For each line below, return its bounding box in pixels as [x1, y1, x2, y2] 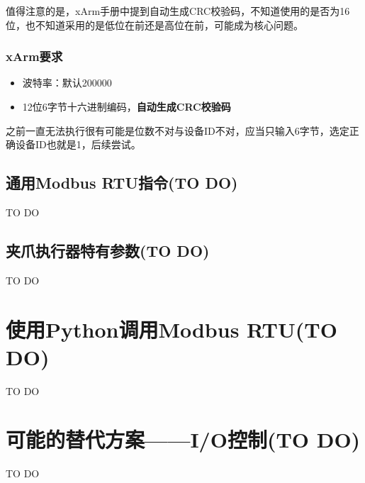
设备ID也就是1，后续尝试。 [15, 137, 141, 152]
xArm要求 [6, 48, 63, 65]
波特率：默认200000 [22, 75, 112, 90]
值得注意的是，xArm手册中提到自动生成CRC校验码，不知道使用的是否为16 [6, 4, 350, 18]
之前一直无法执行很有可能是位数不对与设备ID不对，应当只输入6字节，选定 [6, 123, 349, 138]
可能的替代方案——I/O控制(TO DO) [6, 425, 361, 454]
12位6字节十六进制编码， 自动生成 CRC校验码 [22, 99, 231, 113]
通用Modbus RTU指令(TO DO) [6, 172, 238, 194]
